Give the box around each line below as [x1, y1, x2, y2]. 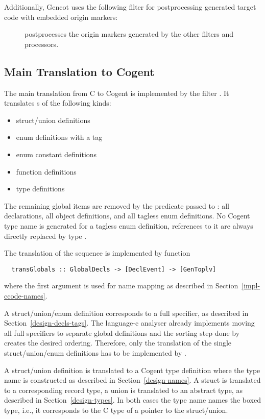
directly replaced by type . [4, 230, 87, 241]
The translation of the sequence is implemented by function [4, 248, 190, 258]
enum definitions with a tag [16, 132, 103, 142]
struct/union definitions [16, 114, 90, 125]
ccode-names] [4, 290, 45, 301]
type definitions [16, 183, 65, 194]
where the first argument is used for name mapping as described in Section [4, 280, 238, 291]
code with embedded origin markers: [4, 11, 118, 22]
